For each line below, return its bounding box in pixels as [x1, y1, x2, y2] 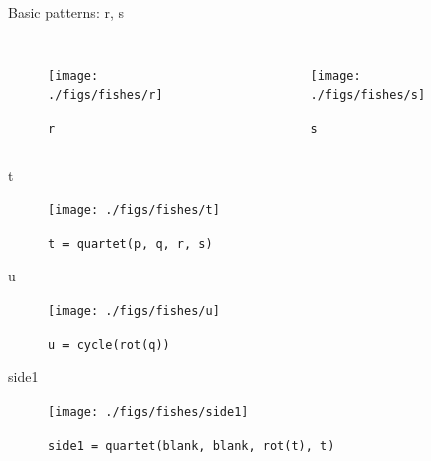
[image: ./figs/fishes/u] [48, 304, 220, 319]
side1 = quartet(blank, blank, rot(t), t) [48, 438, 335, 453]
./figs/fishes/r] [48, 88, 163, 103]
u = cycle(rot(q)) [48, 337, 170, 352]
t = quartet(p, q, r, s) [48, 236, 213, 251]
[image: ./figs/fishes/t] [48, 203, 220, 218]
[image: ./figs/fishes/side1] [48, 404, 249, 419]
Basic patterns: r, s [8, 2, 124, 22]
